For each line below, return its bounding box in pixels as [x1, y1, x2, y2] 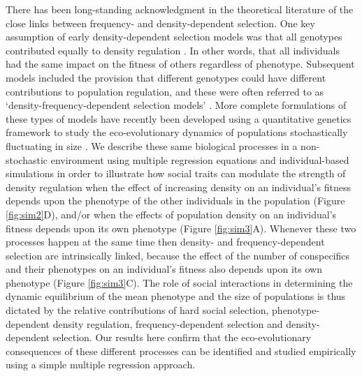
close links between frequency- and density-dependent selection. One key [6, 15, 315, 30]
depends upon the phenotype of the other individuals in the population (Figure [6, 193, 345, 208]
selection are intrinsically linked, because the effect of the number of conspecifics [6, 248, 350, 262]
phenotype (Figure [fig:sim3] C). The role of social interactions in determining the [6, 275, 353, 289]
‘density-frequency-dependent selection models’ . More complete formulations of [6, 98, 347, 112]
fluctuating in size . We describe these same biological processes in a [6, 138, 298, 153]
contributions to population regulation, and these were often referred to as [6, 84, 324, 98]
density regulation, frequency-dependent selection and [52, 316, 283, 331]
